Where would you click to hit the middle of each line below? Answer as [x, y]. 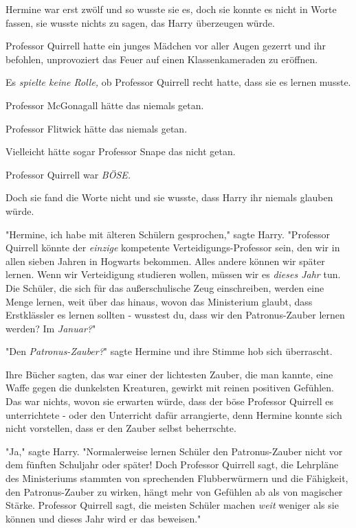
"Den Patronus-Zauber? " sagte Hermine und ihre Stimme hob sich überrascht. [169, 351]
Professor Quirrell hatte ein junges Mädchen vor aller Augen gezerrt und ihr [166, 46]
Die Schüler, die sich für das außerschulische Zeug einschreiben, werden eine [165, 287]
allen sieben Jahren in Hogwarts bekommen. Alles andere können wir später [165, 261]
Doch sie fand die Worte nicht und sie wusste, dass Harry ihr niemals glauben [169, 197]
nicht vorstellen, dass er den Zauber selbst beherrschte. [121, 428]
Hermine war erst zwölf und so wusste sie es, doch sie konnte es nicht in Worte [171, 9]
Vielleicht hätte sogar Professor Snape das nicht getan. [121, 151]
